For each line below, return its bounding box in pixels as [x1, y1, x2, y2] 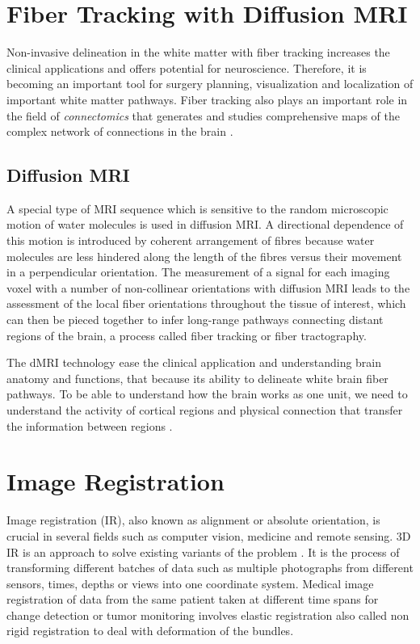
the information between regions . [6, 417, 173, 434]
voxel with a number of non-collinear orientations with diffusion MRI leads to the [6, 279, 410, 296]
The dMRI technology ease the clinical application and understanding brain [6, 354, 382, 371]
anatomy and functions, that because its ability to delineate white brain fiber [6, 369, 388, 386]
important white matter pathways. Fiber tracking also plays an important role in [6, 90, 408, 107]
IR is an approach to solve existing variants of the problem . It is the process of [6, 543, 400, 560]
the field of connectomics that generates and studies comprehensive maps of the [6, 107, 400, 124]
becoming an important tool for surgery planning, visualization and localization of [6, 75, 414, 92]
